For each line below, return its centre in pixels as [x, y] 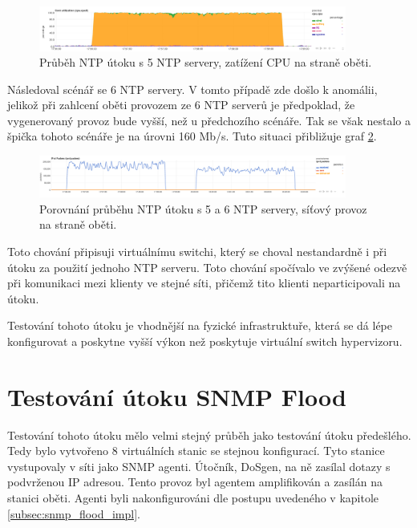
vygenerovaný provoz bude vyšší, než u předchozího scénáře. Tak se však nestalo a [209, 120]
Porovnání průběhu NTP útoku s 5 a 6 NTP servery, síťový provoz [203, 208]
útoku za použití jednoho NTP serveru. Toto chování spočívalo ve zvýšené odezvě [207, 267]
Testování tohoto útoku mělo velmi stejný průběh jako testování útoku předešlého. [209, 435]
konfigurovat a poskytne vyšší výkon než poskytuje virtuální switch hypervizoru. [205, 341]
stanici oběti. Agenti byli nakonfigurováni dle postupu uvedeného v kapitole [193, 498]
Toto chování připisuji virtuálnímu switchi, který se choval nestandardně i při [197, 252]
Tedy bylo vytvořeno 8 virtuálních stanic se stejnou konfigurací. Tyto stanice [196, 451]
